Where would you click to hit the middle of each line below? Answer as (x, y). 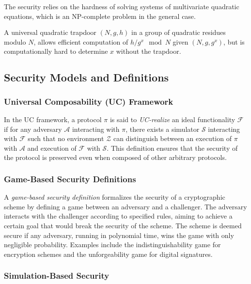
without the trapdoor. (149, 51)
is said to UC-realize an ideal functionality (173, 119)
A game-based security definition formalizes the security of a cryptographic (115, 197)
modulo (15, 41)
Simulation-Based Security (57, 276)
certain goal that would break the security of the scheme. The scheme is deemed (123, 225)
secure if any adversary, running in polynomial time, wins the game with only (119, 235)
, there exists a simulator (163, 129)
